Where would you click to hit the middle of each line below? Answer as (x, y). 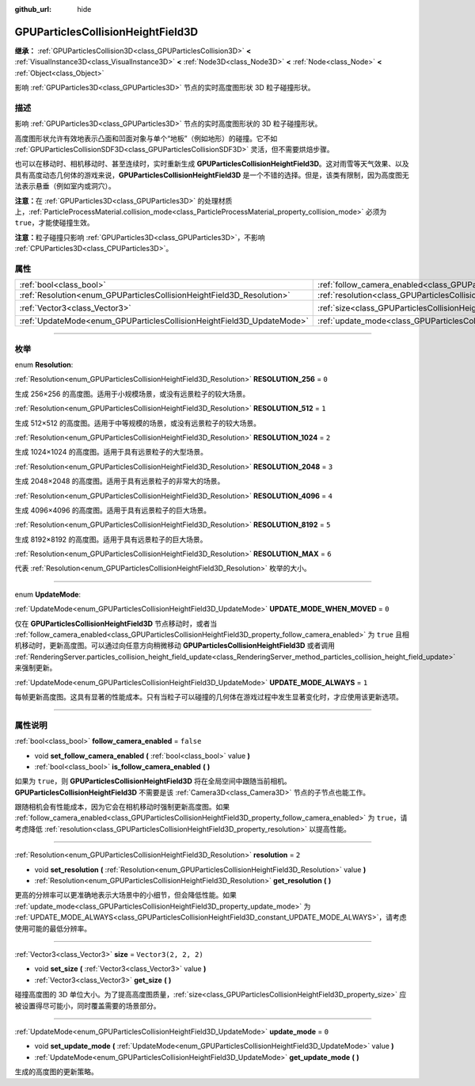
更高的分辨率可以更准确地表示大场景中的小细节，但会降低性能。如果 (125, 895)
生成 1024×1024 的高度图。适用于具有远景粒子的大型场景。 (111, 452)
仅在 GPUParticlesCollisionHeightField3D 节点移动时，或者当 (116, 623)
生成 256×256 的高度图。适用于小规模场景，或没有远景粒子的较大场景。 (132, 394)
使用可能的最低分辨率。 (53, 928)
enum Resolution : (44, 365)
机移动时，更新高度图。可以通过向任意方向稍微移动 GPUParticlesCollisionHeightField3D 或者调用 (175, 646)
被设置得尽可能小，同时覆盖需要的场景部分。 (87, 1005)
